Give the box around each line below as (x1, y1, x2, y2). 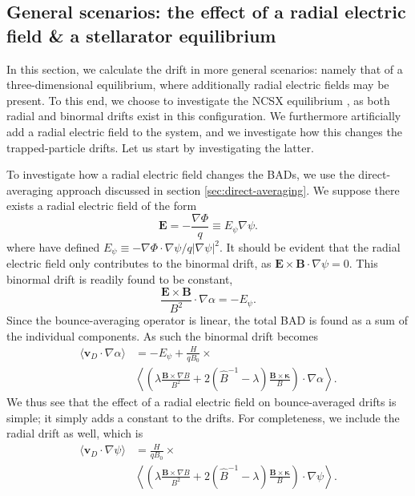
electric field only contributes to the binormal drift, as (6, 255, 272, 272)
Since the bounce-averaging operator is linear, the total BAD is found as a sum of (6, 312, 408, 329)
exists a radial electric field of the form (6, 197, 197, 214)
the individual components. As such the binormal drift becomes (6, 327, 318, 344)
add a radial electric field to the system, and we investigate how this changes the (6, 123, 402, 139)
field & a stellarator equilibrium (6, 22, 276, 47)
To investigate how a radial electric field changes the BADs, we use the (6, 166, 355, 183)
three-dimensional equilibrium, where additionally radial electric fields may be (6, 76, 389, 93)
